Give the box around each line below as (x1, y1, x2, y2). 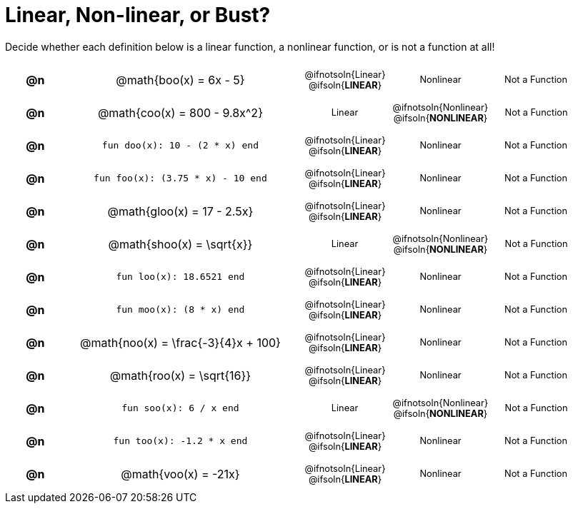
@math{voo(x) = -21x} (121, 466, 240, 481)
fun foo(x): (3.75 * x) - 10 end (94, 173, 267, 184)
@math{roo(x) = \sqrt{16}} (109, 368, 251, 383)
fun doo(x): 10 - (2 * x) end (101, 140, 259, 151)
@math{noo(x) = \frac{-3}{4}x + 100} (79, 335, 281, 350)
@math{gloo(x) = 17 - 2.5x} (107, 203, 254, 218)
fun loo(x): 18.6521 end (116, 271, 245, 283)
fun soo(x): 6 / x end (121, 403, 239, 414)
